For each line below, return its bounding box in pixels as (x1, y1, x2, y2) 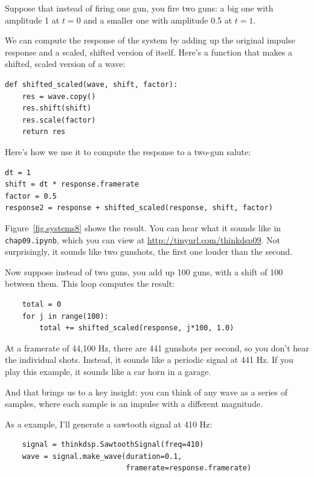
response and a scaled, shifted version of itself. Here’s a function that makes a (5, 45, 292, 58)
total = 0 (22, 299, 62, 309)
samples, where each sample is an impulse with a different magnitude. (5, 397, 263, 410)
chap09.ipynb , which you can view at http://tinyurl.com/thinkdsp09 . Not (5, 233, 280, 246)
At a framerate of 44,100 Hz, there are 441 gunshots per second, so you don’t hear (5, 341, 309, 354)
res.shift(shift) (22, 104, 92, 113)
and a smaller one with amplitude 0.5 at (83, 13, 232, 26)
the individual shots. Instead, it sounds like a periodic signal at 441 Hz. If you (5, 353, 293, 366)
